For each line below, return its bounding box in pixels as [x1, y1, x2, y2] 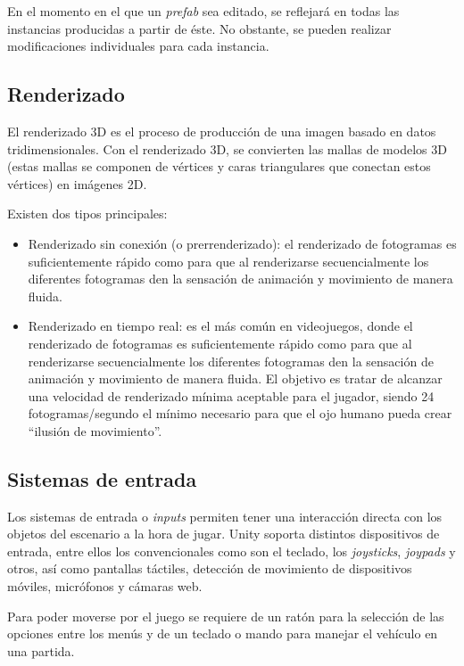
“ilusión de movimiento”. [28, 421, 162, 440]
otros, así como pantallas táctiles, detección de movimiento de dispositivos [7, 559, 412, 578]
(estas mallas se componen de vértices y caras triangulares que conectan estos [7, 157, 431, 176]
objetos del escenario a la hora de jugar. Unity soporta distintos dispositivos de [7, 524, 440, 543]
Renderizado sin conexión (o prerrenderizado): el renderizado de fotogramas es [28, 234, 457, 252]
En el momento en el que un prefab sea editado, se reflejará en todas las [7, 2, 400, 20]
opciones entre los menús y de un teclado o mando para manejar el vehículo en [7, 624, 438, 643]
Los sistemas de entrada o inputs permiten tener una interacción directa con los [7, 506, 443, 525]
